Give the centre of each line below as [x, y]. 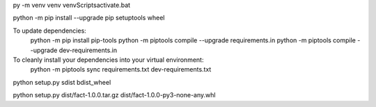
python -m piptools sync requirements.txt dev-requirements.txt [121, 69]
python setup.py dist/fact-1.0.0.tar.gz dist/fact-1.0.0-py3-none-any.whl [114, 95]
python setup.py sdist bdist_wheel [62, 82]
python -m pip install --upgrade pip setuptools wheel [89, 18]
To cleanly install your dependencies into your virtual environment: [108, 60]
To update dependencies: [49, 31]
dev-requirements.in [88, 50]
